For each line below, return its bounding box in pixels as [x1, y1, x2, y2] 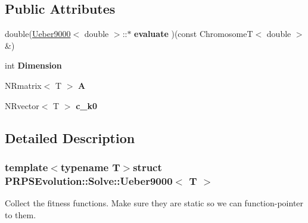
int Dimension [5, 59, 62, 72]
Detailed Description [5, 128, 135, 147]
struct [133, 159, 162, 174]
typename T [60, 159, 120, 174]
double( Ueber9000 [5, 27, 71, 40]
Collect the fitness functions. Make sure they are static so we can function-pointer [5, 197, 304, 209]
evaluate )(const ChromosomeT [134, 27, 253, 40]
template [5, 159, 48, 174]
